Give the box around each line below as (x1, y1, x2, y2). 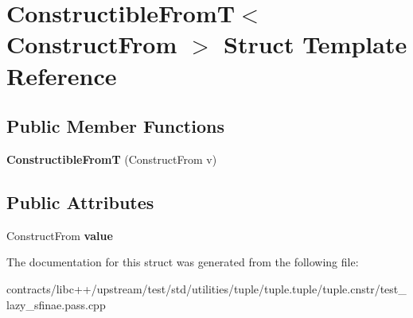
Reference (6, 59, 117, 91)
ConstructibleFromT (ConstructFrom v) (6, 150, 217, 167)
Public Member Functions (6, 114, 224, 138)
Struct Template (224, 28, 407, 60)
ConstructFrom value (6, 227, 113, 243)
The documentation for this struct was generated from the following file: (6, 254, 359, 270)
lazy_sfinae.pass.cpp (6, 296, 106, 312)
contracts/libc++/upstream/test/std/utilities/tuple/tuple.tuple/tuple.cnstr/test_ (6, 280, 407, 297)
